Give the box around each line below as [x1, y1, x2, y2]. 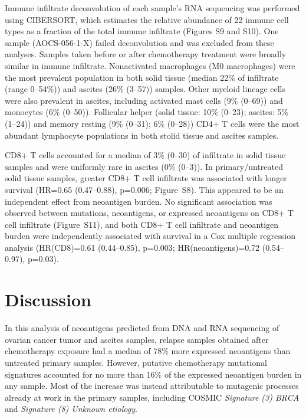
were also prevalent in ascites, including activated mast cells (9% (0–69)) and [5, 94, 283, 106]
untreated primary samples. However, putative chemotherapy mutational [5, 356, 267, 368]
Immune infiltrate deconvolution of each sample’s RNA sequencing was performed [5, 2, 300, 14]
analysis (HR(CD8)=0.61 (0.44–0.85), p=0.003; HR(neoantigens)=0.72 [5, 241, 260, 253]
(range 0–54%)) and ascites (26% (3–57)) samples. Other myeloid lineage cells [5, 83, 286, 95]
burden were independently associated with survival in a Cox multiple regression [5, 230, 295, 242]
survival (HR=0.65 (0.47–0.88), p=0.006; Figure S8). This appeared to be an [5, 183, 284, 195]
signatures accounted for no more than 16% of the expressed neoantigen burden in [5, 368, 302, 380]
